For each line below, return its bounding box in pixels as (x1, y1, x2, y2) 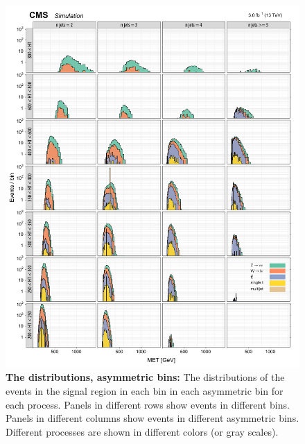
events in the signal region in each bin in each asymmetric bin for (6, 384, 284, 398)
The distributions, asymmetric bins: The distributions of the (6, 370, 285, 384)
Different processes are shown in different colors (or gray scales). (6, 424, 279, 438)
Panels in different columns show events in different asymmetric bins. (6, 411, 299, 425)
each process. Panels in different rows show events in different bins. (6, 397, 290, 411)
